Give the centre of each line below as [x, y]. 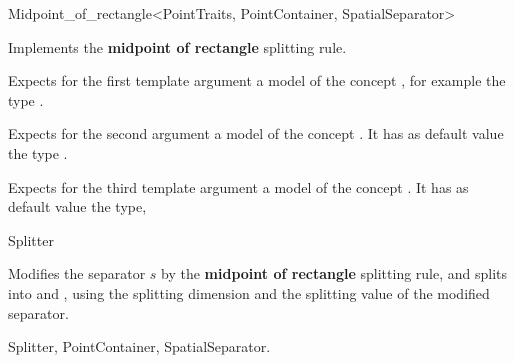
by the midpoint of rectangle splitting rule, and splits [334, 273]
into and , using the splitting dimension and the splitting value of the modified [249, 292]
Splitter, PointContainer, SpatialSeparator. [139, 346]
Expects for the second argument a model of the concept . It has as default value [256, 133]
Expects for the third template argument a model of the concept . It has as [238, 186]
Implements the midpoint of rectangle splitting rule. [177, 46]
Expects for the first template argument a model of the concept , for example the [257, 80]
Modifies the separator [77, 273]
